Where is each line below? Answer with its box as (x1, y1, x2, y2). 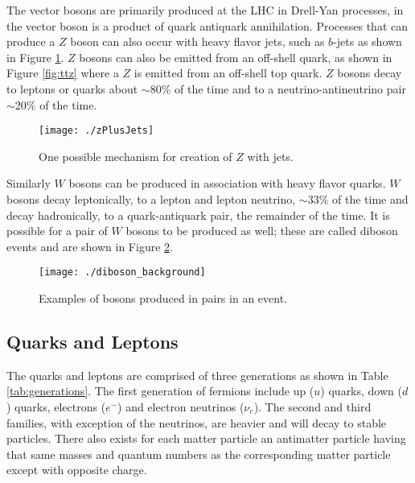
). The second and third (253, 398, 372, 415)
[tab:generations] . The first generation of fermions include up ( (6, 382, 314, 399)
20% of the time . (14, 96, 97, 113)
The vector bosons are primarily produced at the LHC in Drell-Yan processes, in (6, 2, 404, 18)
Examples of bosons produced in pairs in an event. (39, 290, 287, 307)
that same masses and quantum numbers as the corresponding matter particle (6, 445, 391, 462)
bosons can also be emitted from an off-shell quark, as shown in (79, 48, 392, 65)
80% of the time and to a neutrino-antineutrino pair (150, 80, 406, 97)
